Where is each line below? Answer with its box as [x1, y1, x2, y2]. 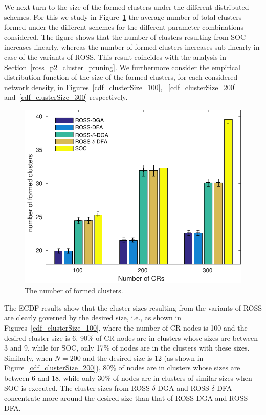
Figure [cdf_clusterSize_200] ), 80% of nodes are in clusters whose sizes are [4, 362, 240, 373]
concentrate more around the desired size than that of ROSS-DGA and [4, 392, 227, 403]
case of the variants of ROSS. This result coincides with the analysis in [4, 51, 227, 62]
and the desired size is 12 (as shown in [83, 352, 204, 363]
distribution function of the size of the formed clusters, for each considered [4, 72, 238, 82]
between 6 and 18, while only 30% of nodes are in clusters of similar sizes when [4, 373, 252, 383]
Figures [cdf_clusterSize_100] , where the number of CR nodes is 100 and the [4, 322, 248, 333]
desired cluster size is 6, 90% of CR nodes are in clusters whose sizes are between [4, 332, 258, 343]
